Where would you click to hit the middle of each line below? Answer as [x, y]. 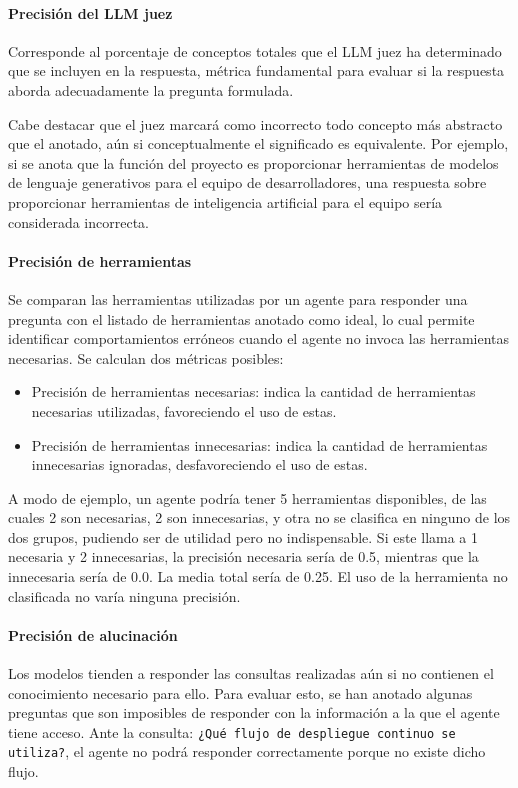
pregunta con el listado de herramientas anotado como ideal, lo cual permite [241, 318]
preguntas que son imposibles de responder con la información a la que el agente [254, 712]
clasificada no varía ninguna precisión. [124, 595]
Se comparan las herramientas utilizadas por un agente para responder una [238, 298]
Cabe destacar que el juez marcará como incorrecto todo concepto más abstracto [255, 123]
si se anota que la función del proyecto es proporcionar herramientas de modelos [253, 162]
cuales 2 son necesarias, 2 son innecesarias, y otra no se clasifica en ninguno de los [259, 517]
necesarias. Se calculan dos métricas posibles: [146, 357]
